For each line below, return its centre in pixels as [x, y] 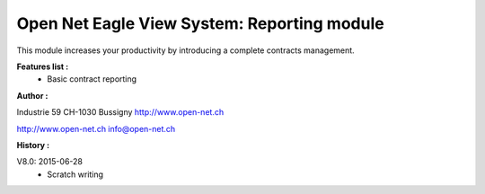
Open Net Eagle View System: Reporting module [201, 23]
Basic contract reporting [92, 79]
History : [33, 145]
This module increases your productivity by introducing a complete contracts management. [185, 50]
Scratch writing [75, 174]
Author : [32, 95]
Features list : [43, 66]
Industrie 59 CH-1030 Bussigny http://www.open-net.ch [120, 112]
